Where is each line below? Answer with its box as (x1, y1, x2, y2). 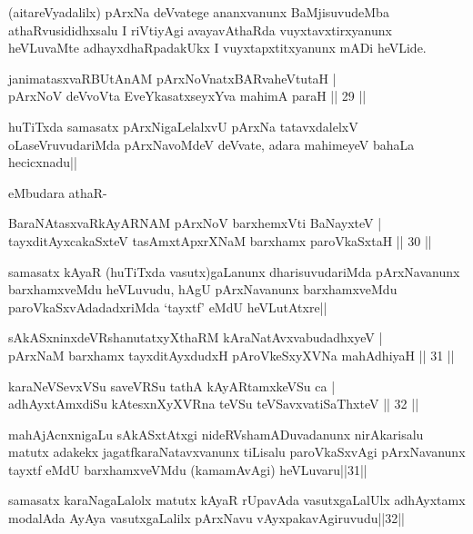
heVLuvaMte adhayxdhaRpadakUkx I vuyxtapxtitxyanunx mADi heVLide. (8, 38, 427, 57)
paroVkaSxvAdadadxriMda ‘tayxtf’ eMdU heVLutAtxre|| (8, 297, 327, 316)
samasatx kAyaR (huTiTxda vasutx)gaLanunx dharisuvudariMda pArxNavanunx (8, 262, 460, 281)
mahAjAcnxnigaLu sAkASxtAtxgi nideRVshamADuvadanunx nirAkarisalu (8, 424, 424, 443)
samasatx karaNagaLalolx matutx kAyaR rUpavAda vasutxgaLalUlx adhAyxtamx (8, 490, 466, 509)
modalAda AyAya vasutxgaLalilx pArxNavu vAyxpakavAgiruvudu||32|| (8, 509, 406, 528)
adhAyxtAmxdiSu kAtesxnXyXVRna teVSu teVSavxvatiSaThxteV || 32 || (8, 394, 419, 413)
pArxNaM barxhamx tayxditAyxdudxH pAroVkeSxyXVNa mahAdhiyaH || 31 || (8, 345, 455, 364)
